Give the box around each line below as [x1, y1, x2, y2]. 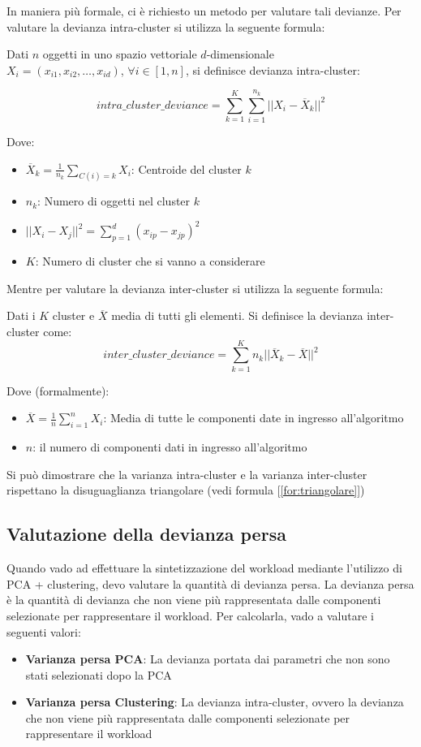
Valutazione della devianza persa [6, 521, 286, 546]
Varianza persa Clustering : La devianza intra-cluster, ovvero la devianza [25, 693, 404, 710]
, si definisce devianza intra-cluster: [185, 61, 360, 78]
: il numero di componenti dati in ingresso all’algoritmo [32, 438, 307, 456]
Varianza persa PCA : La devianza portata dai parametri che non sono [25, 650, 390, 667]
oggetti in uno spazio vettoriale [42, 45, 197, 63]
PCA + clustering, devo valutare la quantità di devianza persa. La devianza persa [6, 575, 415, 592]
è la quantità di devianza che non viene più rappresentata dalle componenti [6, 591, 381, 608]
